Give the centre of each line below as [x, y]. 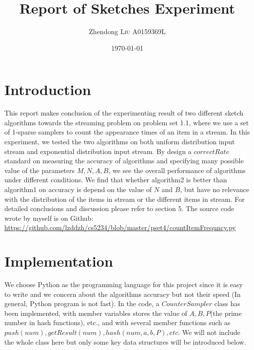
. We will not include [209, 332]
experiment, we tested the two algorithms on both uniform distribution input [120, 142]
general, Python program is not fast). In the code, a [82, 303]
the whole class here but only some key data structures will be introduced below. [125, 341]
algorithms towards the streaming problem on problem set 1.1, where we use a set [127, 122]
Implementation [59, 261]
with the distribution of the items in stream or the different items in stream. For [125, 199]
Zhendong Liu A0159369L [127, 31]
